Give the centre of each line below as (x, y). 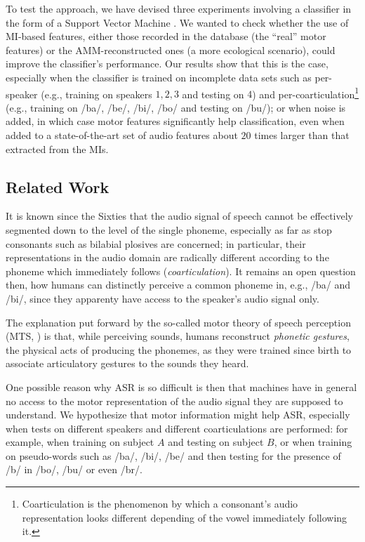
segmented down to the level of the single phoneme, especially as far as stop (169, 229)
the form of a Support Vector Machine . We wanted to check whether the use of (177, 22)
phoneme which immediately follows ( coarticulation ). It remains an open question (181, 271)
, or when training (313, 442)
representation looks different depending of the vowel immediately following (185, 517)
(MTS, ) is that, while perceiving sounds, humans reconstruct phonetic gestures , (178, 336)
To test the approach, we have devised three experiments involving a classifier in (179, 8)
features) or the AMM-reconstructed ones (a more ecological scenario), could (171, 49)
